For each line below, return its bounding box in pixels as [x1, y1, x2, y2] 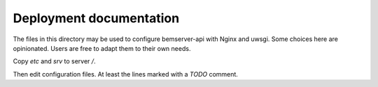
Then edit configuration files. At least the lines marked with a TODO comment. [13, 70, 238, 78]
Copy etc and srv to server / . [13, 57, 96, 65]
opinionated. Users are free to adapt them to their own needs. [13, 44, 191, 52]
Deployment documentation [13, 10, 180, 26]
